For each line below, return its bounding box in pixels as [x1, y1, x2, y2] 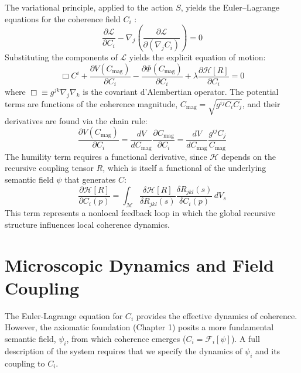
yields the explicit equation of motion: [129, 51, 266, 63]
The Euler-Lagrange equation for [5, 309, 123, 321]
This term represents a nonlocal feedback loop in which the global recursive [5, 207, 276, 219]
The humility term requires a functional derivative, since [5, 150, 207, 162]
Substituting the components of [5, 51, 118, 63]
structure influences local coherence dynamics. [5, 218, 170, 230]
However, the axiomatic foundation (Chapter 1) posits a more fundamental [5, 321, 274, 333]
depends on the [221, 150, 276, 162]
